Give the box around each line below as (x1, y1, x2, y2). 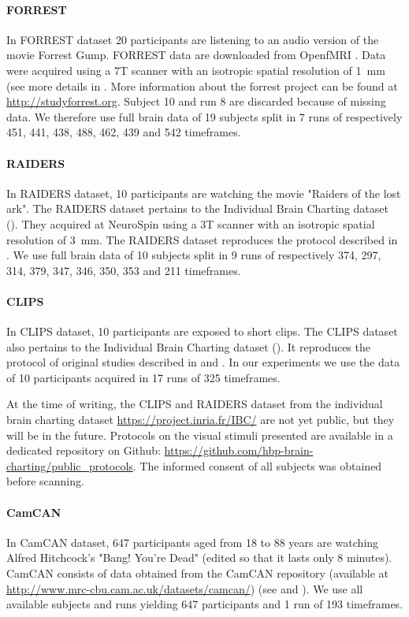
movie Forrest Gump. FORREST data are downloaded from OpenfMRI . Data (6, 46, 386, 63)
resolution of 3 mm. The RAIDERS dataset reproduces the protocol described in (6, 231, 398, 247)
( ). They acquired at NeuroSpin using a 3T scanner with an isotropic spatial (6, 215, 375, 232)
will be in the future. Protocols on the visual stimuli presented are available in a (6, 426, 393, 443)
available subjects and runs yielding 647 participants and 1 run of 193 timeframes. (6, 596, 403, 612)
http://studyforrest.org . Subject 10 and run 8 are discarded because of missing (6, 93, 386, 110)
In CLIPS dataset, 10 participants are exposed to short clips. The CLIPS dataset (6, 323, 398, 340)
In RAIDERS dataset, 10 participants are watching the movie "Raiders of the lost (6, 184, 401, 201)
